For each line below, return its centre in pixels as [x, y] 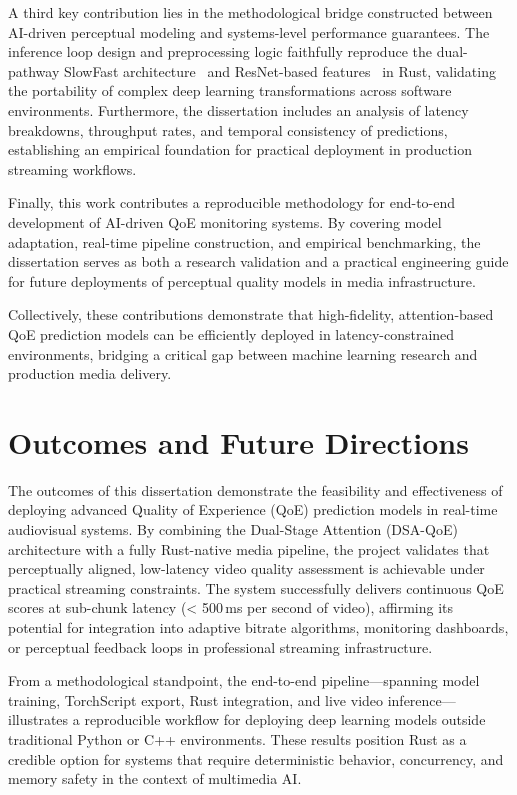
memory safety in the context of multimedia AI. [155, 778]
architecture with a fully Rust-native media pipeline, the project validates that [249, 548]
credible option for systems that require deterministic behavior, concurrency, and [256, 758]
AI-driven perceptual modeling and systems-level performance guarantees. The [249, 31]
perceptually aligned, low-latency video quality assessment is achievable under [246, 568]
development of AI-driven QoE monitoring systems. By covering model [225, 221]
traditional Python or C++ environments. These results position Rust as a [237, 738]
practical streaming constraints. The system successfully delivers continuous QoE [256, 587]
